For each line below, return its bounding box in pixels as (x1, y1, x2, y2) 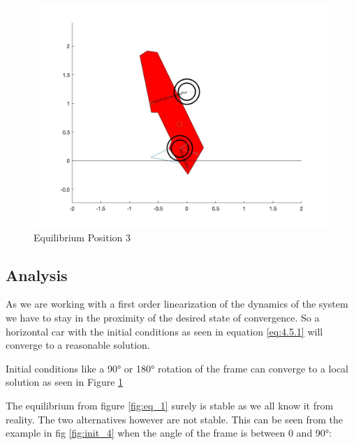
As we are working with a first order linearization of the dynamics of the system (6, 296, 348, 311)
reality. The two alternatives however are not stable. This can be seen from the (6, 412, 344, 426)
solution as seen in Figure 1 (6, 375, 124, 389)
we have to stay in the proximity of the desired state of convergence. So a (6, 310, 320, 324)
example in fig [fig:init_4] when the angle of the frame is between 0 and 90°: (6, 425, 332, 440)
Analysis (6, 264, 68, 285)
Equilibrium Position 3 (34, 229, 131, 244)
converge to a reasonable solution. (6, 338, 150, 352)
